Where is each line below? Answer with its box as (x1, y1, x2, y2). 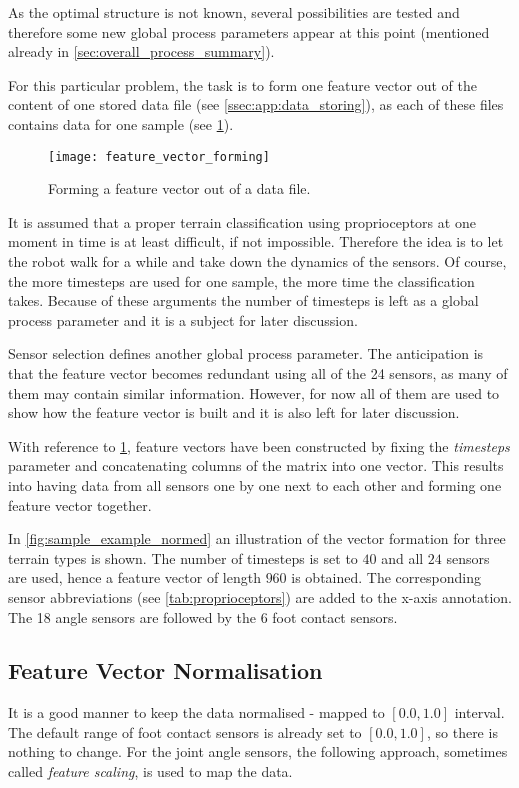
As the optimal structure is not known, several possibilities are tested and (8, 2, 460, 22)
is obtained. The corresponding (291, 567, 481, 588)
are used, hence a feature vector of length (8, 567, 261, 588)
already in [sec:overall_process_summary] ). (8, 41, 275, 62)
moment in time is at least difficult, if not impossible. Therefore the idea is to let (8, 231, 504, 252)
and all (381, 547, 424, 568)
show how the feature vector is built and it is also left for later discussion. (8, 402, 460, 423)
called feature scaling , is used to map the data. (8, 761, 293, 782)
